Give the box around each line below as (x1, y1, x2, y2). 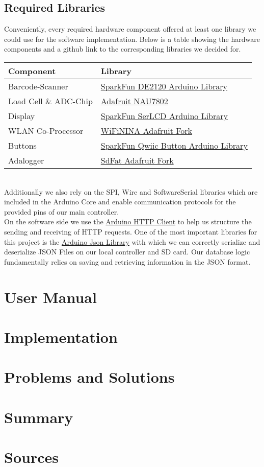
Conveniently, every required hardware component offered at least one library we (4, 24, 256, 34)
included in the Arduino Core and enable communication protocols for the (4, 196, 236, 207)
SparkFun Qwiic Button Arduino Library (100, 139, 248, 151)
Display (8, 109, 35, 122)
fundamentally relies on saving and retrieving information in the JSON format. (4, 256, 251, 267)
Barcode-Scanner (8, 80, 68, 92)
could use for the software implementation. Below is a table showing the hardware (4, 33, 260, 44)
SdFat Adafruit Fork (100, 154, 174, 166)
